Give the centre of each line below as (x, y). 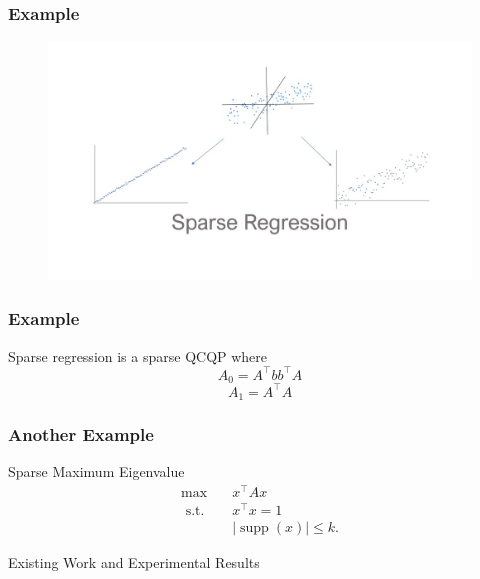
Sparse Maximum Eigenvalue (96, 471)
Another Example (81, 433)
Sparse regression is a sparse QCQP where (138, 355)
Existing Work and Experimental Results (134, 562)
